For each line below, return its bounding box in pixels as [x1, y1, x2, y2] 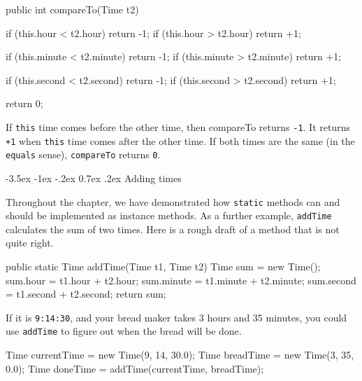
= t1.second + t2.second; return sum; [6, 286, 166, 301]
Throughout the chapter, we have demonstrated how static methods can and [6, 194, 340, 209]
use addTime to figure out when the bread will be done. [6, 324, 242, 338]
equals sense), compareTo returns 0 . [6, 147, 161, 162]
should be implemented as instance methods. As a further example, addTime [6, 208, 332, 223]
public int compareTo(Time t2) [6, 2, 139, 16]
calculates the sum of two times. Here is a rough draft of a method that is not [6, 221, 340, 236]
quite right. [6, 235, 54, 250]
